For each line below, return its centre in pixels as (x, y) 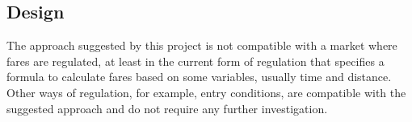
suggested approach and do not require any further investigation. (167, 108)
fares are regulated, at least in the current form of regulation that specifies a (195, 61)
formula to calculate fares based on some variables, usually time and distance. (199, 77)
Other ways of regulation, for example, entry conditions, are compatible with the (206, 92)
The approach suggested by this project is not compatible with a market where (202, 45)
